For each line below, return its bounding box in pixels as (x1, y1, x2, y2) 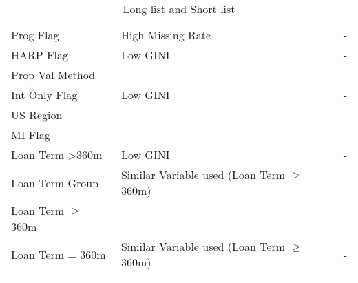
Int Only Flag (11, 87, 78, 103)
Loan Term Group (11, 174, 99, 191)
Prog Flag (11, 27, 59, 43)
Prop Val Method (11, 67, 96, 83)
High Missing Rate (120, 27, 211, 43)
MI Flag (11, 127, 50, 143)
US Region (11, 107, 63, 123)
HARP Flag (11, 47, 68, 63)
